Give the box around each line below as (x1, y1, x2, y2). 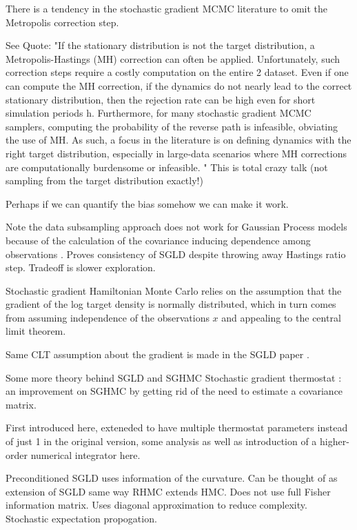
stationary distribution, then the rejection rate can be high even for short (6, 92, 316, 106)
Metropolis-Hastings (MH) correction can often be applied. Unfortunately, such (6, 51, 340, 66)
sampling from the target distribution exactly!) (6, 173, 203, 188)
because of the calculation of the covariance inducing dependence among (6, 233, 311, 247)
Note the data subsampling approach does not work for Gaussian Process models (6, 219, 347, 234)
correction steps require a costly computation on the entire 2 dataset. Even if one (6, 65, 349, 79)
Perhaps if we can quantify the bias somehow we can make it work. (6, 196, 289, 210)
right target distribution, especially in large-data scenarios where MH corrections (6, 146, 347, 160)
